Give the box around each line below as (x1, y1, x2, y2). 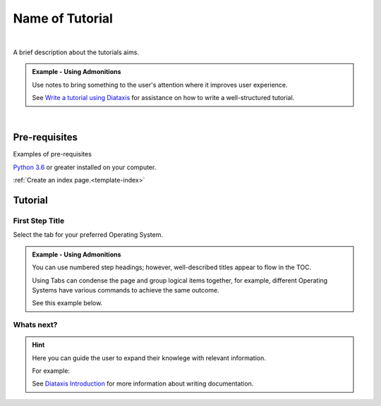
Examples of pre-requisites (13, 150, 92, 159)
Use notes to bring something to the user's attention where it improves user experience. (32, 80, 289, 89)
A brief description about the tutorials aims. (13, 48, 139, 56)
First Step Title (13, 216, 65, 226)
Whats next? (13, 320, 58, 330)
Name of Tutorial (13, 11, 113, 26)
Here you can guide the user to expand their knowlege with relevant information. (32, 353, 266, 362)
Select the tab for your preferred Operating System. (13, 230, 164, 239)
